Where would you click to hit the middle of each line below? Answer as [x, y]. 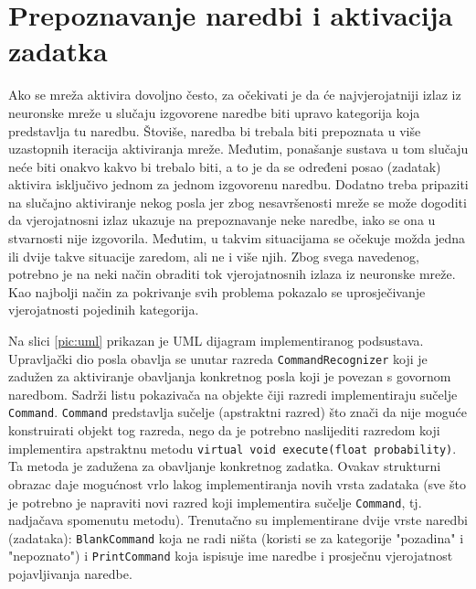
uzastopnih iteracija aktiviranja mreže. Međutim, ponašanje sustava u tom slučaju [238, 149]
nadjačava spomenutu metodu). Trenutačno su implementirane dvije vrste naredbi [238, 520]
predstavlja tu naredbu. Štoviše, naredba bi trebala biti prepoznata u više [215, 130]
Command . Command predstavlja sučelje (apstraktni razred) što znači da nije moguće [238, 412]
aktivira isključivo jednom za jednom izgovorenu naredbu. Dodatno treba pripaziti [238, 184]
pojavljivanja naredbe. [70, 574]
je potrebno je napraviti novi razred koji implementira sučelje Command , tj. [215, 502]
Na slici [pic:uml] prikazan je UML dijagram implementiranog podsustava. [216, 341]
